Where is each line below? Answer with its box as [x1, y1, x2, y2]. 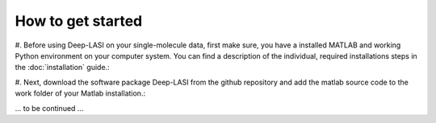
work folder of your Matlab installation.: [15, 88, 145, 98]
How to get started [15, 12, 143, 30]
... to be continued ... [15, 103, 84, 113]
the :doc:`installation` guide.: [15, 63, 110, 72]
